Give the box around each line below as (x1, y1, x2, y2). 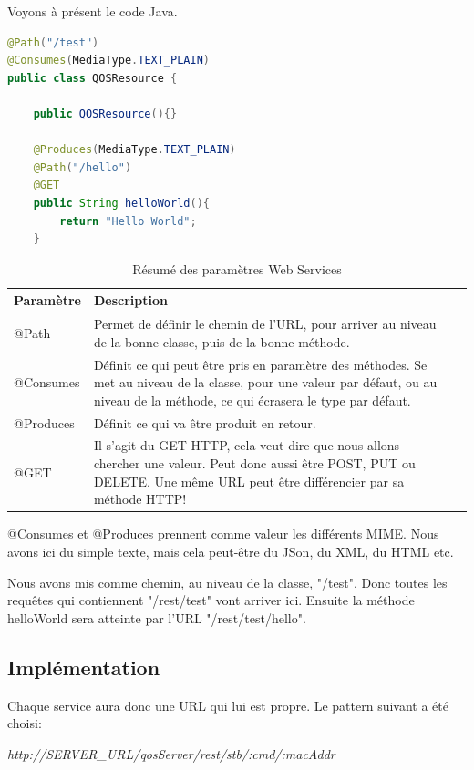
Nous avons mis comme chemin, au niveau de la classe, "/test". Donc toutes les (7, 572, 448, 591)
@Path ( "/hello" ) (33, 160, 132, 174)
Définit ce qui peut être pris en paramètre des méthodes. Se (93, 354, 428, 374)
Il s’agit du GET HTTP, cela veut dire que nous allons (93, 436, 400, 455)
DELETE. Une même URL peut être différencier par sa (93, 471, 405, 490)
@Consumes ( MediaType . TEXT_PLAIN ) (7, 54, 210, 67)
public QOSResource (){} (33, 107, 178, 120)
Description (93, 291, 168, 310)
